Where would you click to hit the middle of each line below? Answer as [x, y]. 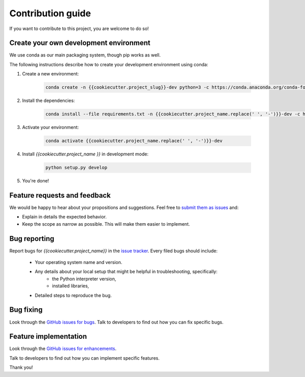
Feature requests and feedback [60, 195]
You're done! [36, 181]
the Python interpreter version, [84, 279]
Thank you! [21, 367]
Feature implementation [48, 336]
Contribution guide [50, 13]
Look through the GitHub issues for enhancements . [63, 348]
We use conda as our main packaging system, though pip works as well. [85, 55]
